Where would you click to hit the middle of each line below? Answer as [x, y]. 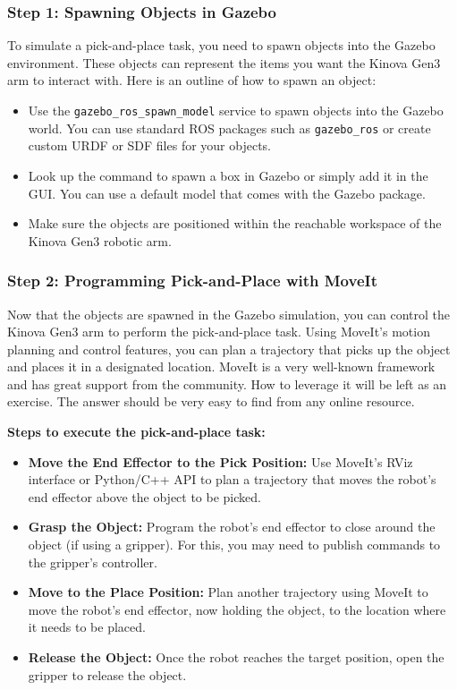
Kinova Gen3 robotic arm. [100, 240]
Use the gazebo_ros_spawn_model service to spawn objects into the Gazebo [236, 110]
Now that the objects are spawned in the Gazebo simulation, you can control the [229, 314]
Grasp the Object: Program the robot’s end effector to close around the [232, 527]
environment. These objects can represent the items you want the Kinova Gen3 [224, 62]
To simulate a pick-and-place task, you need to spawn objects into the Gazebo [221, 45]
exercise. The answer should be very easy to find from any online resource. [211, 401]
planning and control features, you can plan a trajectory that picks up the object [229, 349]
